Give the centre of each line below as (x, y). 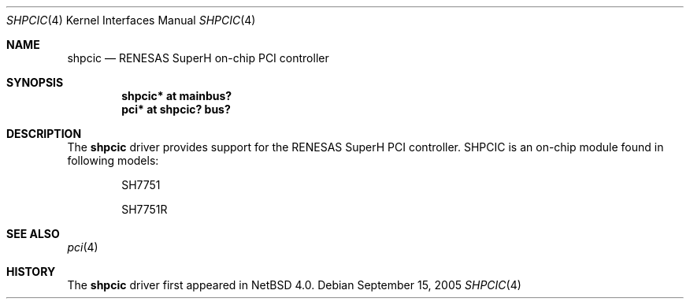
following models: (113, 160)
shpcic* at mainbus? (177, 96)
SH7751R (145, 209)
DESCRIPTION (44, 134)
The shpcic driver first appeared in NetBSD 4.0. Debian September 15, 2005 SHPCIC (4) (294, 285)
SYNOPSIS (35, 82)
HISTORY (31, 272)
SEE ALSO (33, 234)
